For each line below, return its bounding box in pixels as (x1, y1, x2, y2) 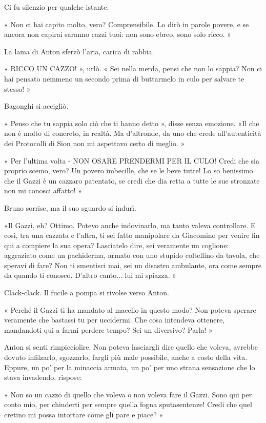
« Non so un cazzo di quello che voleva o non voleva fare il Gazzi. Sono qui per (4, 389, 252, 399)
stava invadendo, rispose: (4, 372, 82, 382)
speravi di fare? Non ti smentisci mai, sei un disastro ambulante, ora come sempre (4, 259, 261, 270)
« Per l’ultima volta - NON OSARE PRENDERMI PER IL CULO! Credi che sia (4, 155, 259, 166)
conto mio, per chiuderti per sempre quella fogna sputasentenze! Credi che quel (4, 399, 252, 410)
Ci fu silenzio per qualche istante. (4, 2, 109, 12)
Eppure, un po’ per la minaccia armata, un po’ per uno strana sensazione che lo (4, 361, 255, 372)
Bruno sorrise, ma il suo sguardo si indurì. (4, 202, 136, 213)
